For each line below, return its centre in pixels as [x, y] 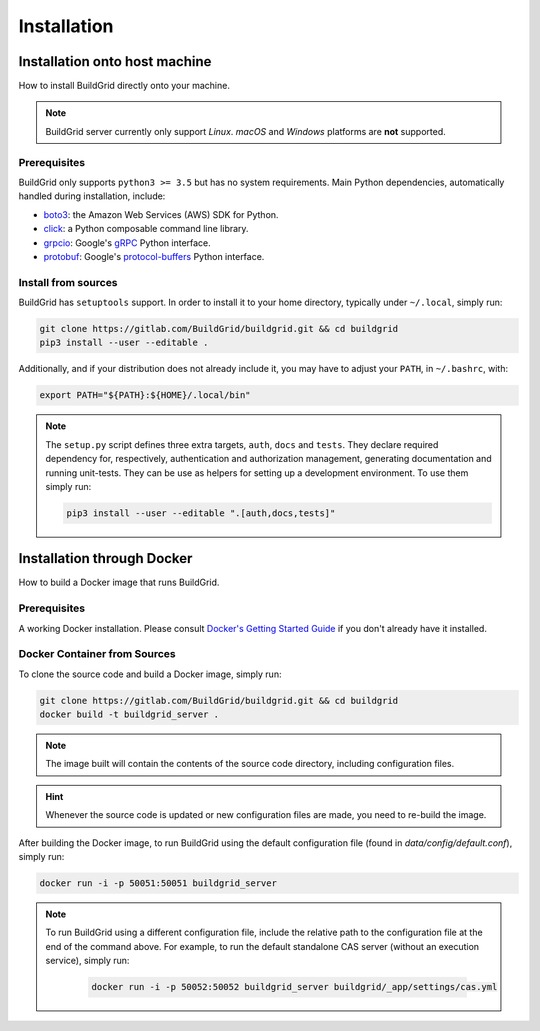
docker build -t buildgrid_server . [129, 714]
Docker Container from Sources [97, 654]
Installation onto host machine [115, 61]
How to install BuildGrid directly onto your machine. [124, 86]
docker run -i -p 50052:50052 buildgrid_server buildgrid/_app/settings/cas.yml [294, 987]
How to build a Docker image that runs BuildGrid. [119, 582]
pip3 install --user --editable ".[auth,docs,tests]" [201, 513]
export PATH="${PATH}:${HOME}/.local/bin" [145, 395]
